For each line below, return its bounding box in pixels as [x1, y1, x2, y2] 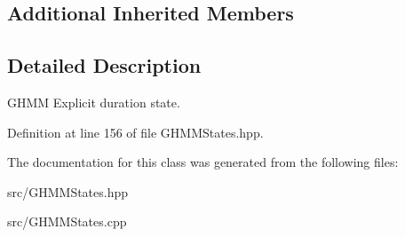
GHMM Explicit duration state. [7, 92, 180, 111]
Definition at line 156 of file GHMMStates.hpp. [7, 122, 264, 141]
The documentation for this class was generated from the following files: [7, 153, 399, 171]
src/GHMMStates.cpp [7, 212, 127, 231]
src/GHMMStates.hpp [7, 182, 129, 201]
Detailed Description [7, 51, 202, 79]
